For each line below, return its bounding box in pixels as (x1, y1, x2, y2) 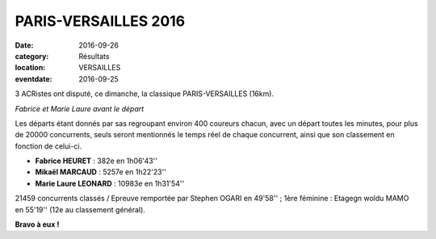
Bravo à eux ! (15, 220, 60, 229)
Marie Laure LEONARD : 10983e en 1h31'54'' (35, 178, 185, 188)
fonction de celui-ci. (15, 141, 82, 151)
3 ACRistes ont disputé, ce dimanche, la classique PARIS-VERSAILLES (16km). (15, 89, 275, 99)
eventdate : (15, 73, 52, 84)
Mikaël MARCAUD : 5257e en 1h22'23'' (35, 167, 167, 177)
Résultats (78, 51, 110, 61)
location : (15, 63, 46, 73)
